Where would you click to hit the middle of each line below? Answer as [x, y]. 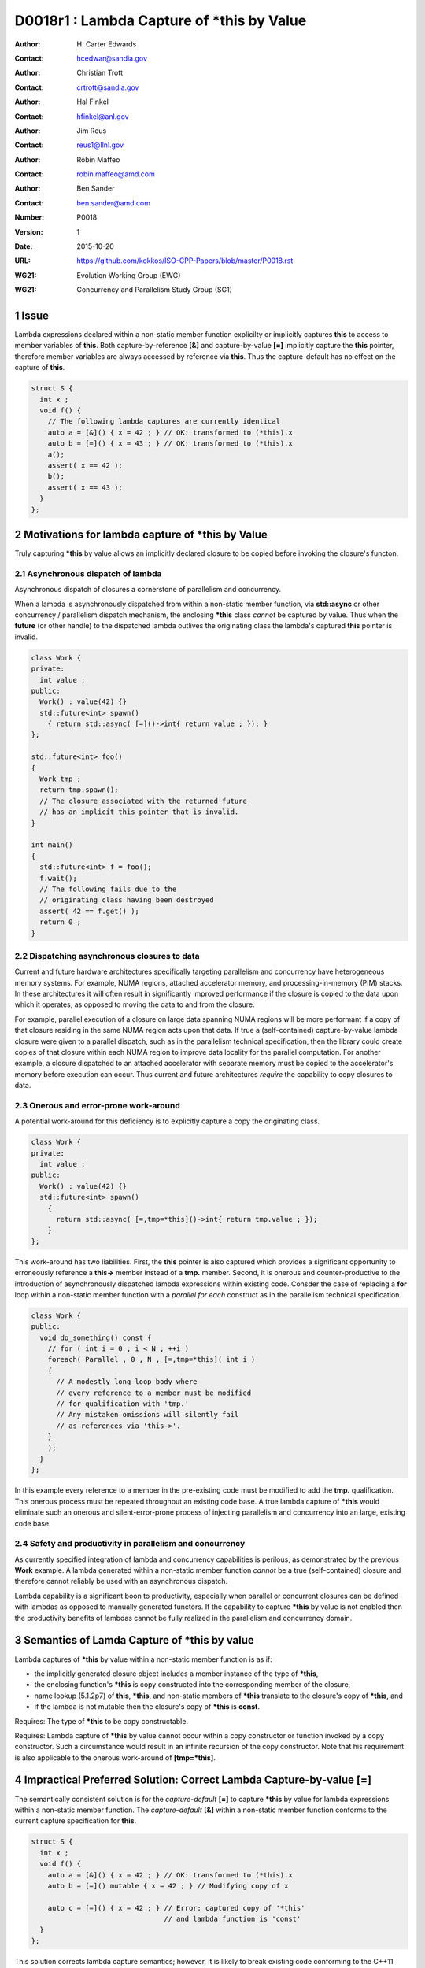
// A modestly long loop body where [127, 1382]
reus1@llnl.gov [100, 145]
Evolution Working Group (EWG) [129, 275]
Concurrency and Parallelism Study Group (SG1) [154, 290]
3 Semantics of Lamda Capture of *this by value [135, 1640]
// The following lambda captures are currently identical [164, 422]
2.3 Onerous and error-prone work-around [98, 1105]
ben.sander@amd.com [114, 203]
